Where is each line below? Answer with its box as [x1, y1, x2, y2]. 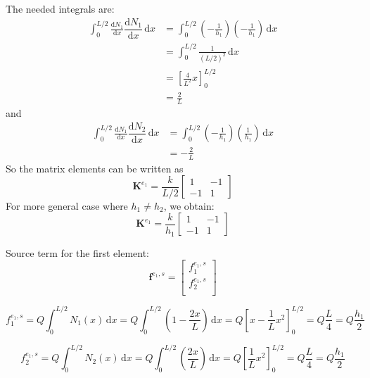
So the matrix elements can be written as [6, 160, 184, 175]
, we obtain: [163, 198, 215, 213]
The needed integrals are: [6, 1, 115, 15]
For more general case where [6, 198, 128, 213]
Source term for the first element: [6, 245, 149, 260]
